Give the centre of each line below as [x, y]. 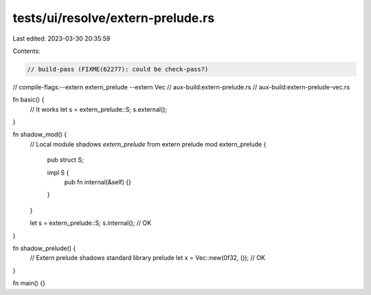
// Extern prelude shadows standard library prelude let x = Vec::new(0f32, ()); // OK [148, 258]
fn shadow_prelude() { [44, 248]
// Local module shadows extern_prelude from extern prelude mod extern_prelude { [148, 144]
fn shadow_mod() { [40, 135]
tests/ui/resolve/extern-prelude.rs [114, 18]
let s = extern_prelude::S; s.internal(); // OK [91, 223]
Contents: [26, 51]
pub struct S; [65, 160]
